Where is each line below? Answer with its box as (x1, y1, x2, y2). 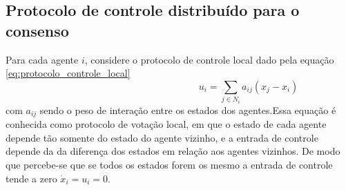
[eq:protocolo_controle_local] (6, 66, 131, 80)
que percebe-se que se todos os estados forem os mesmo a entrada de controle (6, 157, 333, 171)
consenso (6, 19, 69, 41)
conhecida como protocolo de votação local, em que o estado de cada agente (6, 117, 327, 131)
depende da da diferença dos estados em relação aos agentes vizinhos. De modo (6, 144, 340, 158)
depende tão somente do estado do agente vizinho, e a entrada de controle (6, 130, 318, 144)
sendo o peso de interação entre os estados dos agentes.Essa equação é (39, 102, 336, 117)
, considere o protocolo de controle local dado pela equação (84, 52, 334, 66)
